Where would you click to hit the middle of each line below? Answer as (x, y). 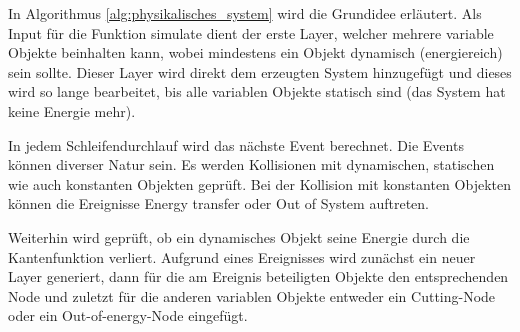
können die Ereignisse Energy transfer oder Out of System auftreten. (218, 203)
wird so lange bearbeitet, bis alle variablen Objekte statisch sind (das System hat (257, 91)
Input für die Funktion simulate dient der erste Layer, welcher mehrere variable (251, 32)
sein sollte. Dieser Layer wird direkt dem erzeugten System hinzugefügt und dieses (260, 71)
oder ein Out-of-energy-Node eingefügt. (128, 315)
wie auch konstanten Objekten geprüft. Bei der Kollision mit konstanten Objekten (259, 183)
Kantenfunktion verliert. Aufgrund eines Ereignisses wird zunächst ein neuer (242, 256)
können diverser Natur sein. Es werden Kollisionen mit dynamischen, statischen (251, 164)
